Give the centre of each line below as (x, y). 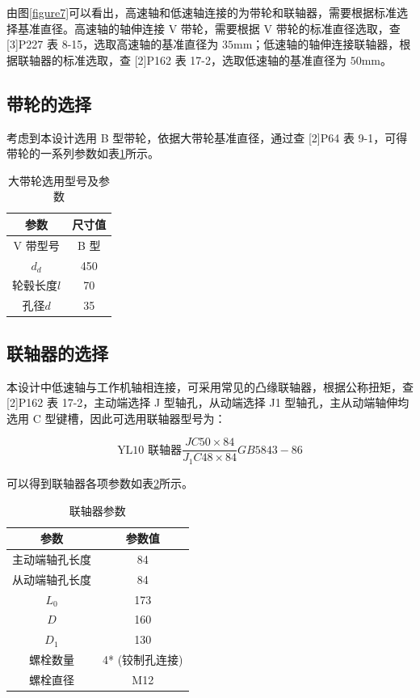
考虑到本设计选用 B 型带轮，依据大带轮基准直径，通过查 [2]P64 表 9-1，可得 (207, 137)
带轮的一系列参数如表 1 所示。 (83, 153)
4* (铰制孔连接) (143, 660)
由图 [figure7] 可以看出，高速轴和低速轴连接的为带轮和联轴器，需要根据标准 (202, 12)
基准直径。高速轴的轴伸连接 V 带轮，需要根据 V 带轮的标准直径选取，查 (209, 28)
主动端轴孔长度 (52, 558)
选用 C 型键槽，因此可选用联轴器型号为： (116, 418)
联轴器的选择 (57, 352)
